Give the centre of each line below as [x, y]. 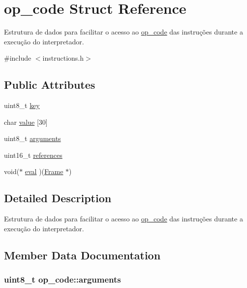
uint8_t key [22, 105]
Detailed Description [58, 198]
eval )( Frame [44, 171]
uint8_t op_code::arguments [62, 279]
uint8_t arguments [32, 138]
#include [18, 58]
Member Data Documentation [82, 255]
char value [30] [26, 122]
